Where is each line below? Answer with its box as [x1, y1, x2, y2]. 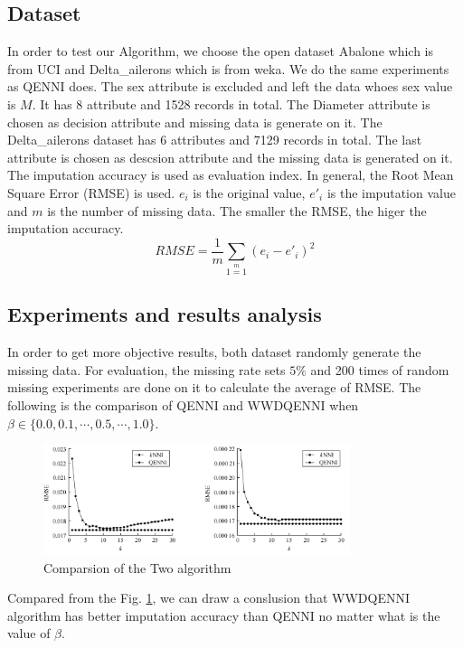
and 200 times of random [310, 360, 449, 379]
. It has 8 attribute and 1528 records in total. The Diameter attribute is [32, 94, 430, 113]
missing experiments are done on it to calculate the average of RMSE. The [7, 378, 421, 397]
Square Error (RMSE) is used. [7, 183, 175, 202]
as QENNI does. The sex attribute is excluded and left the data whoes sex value [7, 77, 453, 96]
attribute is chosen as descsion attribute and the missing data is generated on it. [7, 147, 453, 166]
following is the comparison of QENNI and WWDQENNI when [7, 396, 359, 415]
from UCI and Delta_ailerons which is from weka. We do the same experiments [7, 59, 449, 78]
